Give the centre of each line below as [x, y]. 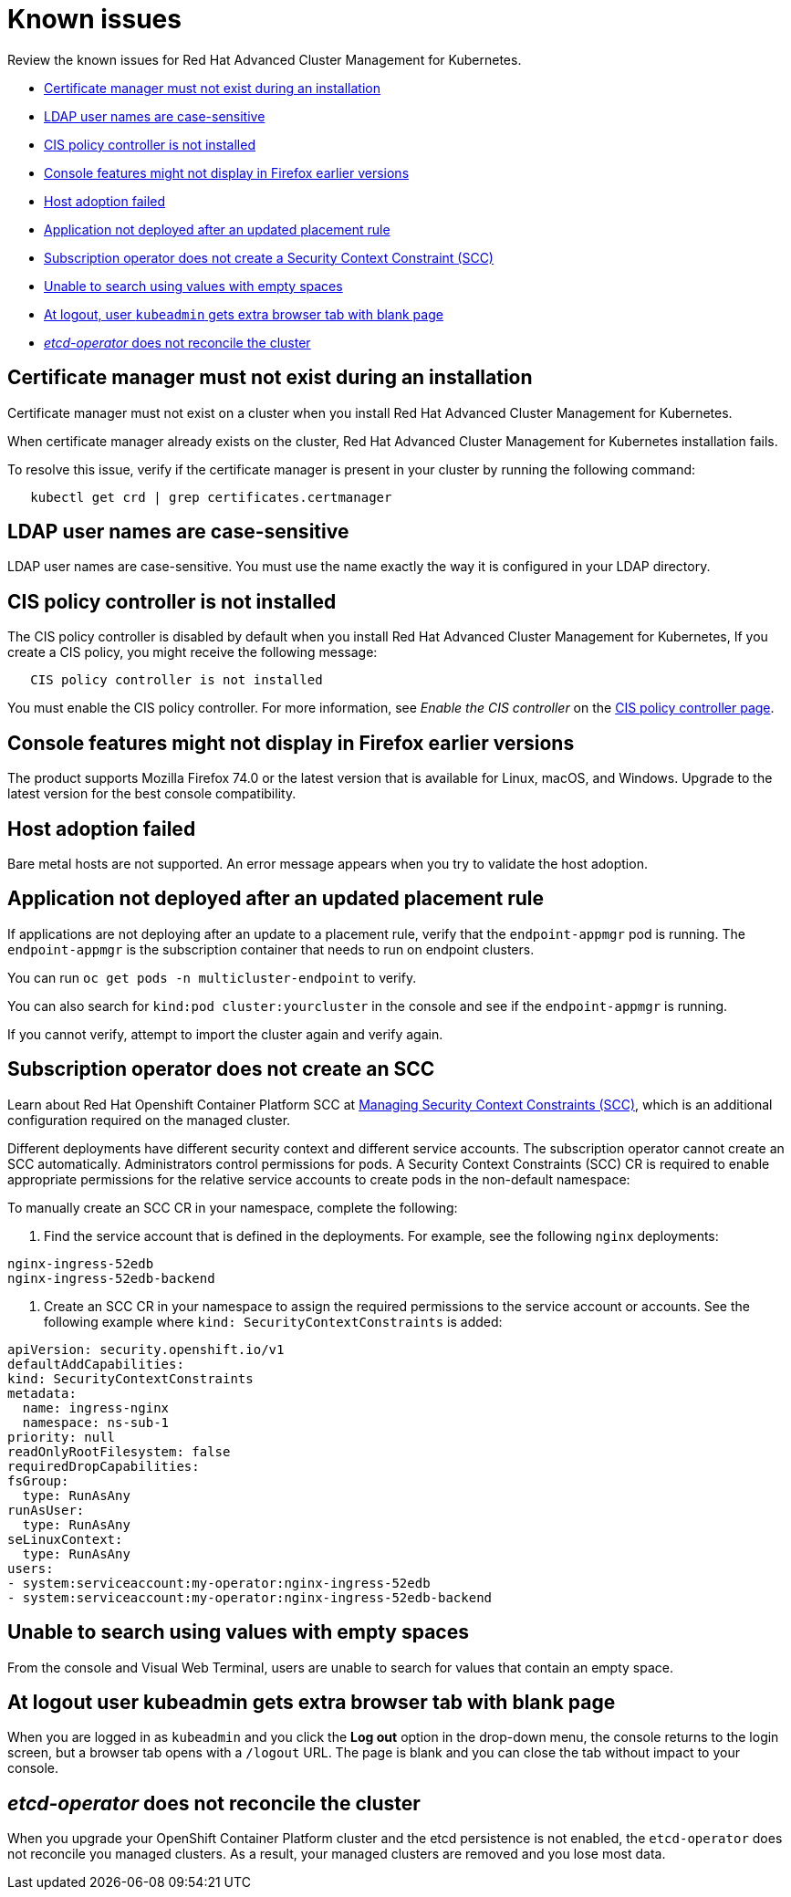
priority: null [62, 1437]
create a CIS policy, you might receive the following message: [193, 652]
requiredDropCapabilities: [104, 1466]
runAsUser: [46, 1510]
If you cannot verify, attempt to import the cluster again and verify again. [225, 1034]
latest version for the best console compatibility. [152, 794]
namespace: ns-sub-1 [96, 1422]
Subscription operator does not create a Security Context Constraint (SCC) [269, 257]
